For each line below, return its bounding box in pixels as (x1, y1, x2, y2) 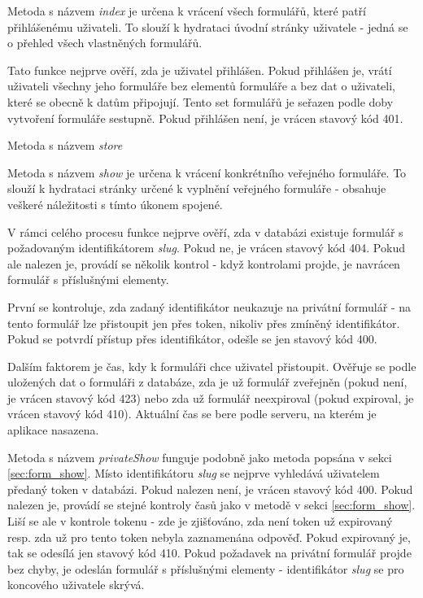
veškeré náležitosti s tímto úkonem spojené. (7, 195, 223, 212)
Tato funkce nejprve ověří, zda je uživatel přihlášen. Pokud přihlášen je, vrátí (7, 61, 392, 78)
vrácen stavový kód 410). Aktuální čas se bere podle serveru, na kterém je (7, 405, 377, 422)
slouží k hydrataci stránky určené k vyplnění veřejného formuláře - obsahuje (7, 180, 386, 197)
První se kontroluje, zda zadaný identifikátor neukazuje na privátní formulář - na (7, 298, 412, 315)
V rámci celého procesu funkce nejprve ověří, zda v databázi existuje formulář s (7, 223, 403, 240)
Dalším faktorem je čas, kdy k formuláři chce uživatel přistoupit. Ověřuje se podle (7, 357, 416, 374)
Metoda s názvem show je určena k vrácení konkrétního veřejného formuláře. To (7, 164, 407, 181)
